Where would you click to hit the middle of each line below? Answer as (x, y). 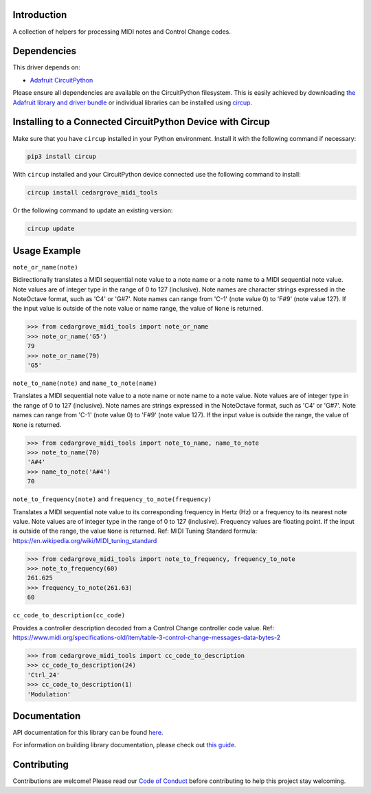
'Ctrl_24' (44, 675)
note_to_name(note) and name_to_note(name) (85, 383)
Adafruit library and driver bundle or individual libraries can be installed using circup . (133, 102)
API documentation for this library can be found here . (88, 733)
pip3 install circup (61, 157)
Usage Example (47, 251)
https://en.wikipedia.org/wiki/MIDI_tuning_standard (85, 540)
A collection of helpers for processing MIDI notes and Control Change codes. (122, 32)
